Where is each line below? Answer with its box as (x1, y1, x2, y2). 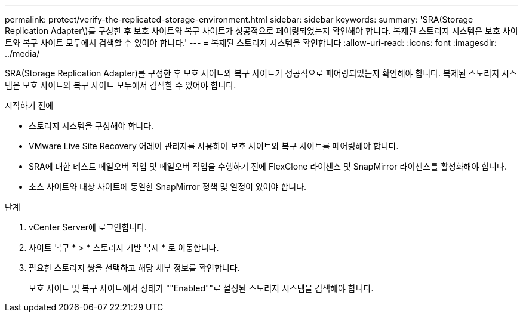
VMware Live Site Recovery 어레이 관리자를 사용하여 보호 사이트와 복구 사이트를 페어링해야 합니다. (29, 141, 399, 151)
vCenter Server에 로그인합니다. (29, 222, 147, 232)
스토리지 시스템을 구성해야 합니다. (29, 121, 154, 131)
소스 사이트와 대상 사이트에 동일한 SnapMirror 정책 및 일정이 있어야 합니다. (29, 181, 307, 192)
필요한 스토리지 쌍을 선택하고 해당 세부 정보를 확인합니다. (29, 263, 240, 273)
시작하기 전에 (5, 100, 54, 110)
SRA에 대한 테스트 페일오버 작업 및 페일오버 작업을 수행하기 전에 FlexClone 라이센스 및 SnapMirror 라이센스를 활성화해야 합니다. (29, 161, 507, 171)
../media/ (5, 48, 40, 59)
